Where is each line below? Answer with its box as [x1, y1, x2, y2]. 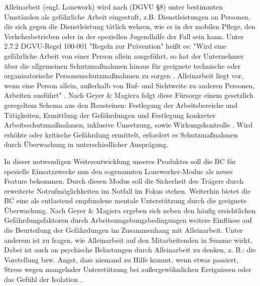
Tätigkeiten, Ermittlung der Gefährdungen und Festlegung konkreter [4, 109, 216, 120]
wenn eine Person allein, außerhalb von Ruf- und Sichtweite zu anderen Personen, [4, 80, 255, 90]
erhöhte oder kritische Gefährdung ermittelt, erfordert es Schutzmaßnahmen [4, 129, 238, 139]
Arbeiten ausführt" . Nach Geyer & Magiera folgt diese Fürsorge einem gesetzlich [4, 90, 253, 100]
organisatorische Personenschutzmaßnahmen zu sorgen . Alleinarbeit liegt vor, [4, 70, 243, 81]
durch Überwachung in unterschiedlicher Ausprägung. [4, 139, 169, 150]
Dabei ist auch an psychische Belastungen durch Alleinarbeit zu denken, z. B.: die [4, 244, 256, 255]
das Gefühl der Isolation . [4, 274, 82, 284]
